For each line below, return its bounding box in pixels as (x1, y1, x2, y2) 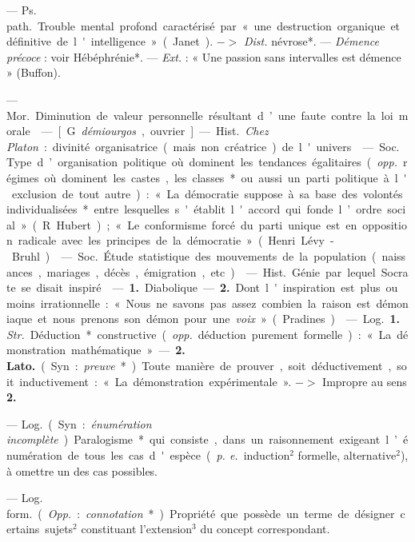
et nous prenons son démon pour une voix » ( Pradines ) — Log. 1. (38, 310, 401, 327)
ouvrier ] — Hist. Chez (150, 122, 269, 139)
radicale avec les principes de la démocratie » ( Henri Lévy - (18, 232, 334, 249)
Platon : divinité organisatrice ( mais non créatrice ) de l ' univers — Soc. (6, 137, 400, 154)
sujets (45, 520, 74, 537)
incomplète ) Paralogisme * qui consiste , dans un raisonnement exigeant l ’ (6, 431, 397, 448)
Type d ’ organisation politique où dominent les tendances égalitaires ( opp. (6, 153, 397, 170)
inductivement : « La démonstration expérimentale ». (19, 373, 292, 389)
